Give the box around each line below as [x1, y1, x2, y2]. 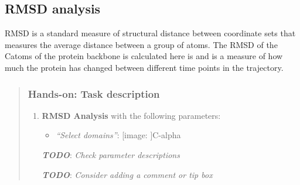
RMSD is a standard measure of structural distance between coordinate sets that [5, 27, 296, 39]
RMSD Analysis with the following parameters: [42, 109, 221, 121]
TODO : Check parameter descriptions [42, 148, 180, 160]
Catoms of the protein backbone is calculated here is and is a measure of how [5, 50, 283, 62]
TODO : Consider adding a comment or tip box [42, 168, 213, 180]
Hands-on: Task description [28, 86, 160, 101]
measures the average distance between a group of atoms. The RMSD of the [5, 38, 278, 50]
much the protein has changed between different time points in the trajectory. [5, 61, 284, 73]
